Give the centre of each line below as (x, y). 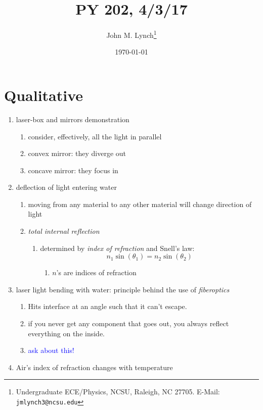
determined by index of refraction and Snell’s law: (117, 248)
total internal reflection (64, 231)
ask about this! (51, 350)
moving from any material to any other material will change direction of (140, 204)
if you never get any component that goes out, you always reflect (128, 323)
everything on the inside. (67, 333)
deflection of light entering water (66, 187)
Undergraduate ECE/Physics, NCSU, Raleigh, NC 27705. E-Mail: (118, 392)
